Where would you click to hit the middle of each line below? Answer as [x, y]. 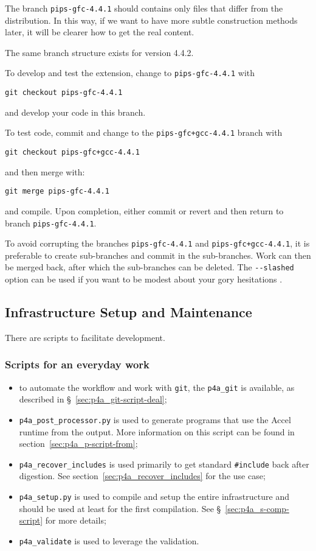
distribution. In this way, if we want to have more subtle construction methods [151, 20]
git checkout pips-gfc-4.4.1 [64, 93]
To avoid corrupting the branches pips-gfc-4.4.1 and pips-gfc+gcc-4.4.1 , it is [157, 243]
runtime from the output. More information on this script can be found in [157, 431]
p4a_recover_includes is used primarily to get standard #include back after [164, 464]
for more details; [76, 520]
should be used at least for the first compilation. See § [120, 508]
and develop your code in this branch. [75, 112]
